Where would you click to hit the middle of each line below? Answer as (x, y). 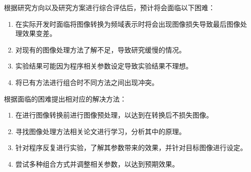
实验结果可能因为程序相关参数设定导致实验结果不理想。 (104, 66)
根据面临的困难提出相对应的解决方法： (65, 98)
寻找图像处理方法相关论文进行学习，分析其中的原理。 (100, 131)
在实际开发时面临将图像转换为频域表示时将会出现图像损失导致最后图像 (128, 24)
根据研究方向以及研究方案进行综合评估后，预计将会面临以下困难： (109, 7)
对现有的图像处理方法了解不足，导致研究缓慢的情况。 (100, 49)
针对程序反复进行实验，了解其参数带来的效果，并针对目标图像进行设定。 (131, 147)
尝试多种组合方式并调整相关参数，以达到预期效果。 (97, 163)
